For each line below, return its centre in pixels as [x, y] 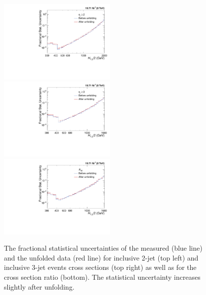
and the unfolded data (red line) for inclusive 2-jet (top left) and [101, 257]
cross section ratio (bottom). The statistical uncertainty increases [102, 277]
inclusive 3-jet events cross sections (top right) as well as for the [100, 267]
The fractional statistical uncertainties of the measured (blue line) [103, 248]
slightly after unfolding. [39, 286]
